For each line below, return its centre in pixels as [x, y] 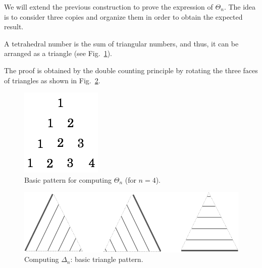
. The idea [240, 7]
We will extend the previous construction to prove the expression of [109, 7]
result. [14, 26]
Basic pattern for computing [68, 179]
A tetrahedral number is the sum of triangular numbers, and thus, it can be [121, 43]
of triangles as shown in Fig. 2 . [52, 80]
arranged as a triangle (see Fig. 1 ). [58, 53]
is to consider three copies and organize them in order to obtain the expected [123, 16]
